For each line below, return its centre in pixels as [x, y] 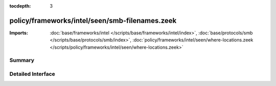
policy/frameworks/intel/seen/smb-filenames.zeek [93, 20]
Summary [22, 60]
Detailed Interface [32, 74]
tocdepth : [20, 6]
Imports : [19, 33]
